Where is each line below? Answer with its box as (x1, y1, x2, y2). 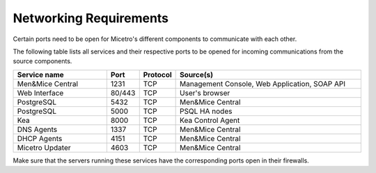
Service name (17, 69, 64, 79)
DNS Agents (17, 124, 58, 134)
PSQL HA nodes (180, 106, 233, 116)
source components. (13, 57, 72, 65)
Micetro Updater (17, 142, 71, 152)
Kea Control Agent (180, 115, 240, 125)
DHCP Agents (17, 133, 63, 143)
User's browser (180, 88, 230, 97)
